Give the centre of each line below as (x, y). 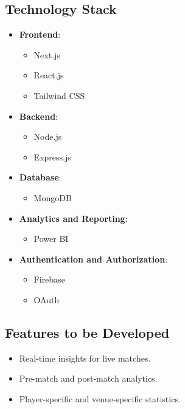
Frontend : (40, 34)
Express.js (52, 156)
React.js (49, 75)
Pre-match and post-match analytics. (88, 378)
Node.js (48, 136)
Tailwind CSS (59, 95)
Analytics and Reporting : (73, 218)
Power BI (51, 239)
